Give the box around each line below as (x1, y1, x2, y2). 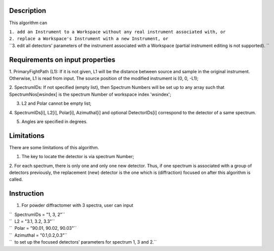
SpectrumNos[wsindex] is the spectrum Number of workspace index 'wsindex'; (9, 91, 172, 97)
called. (9, 176, 23, 182)
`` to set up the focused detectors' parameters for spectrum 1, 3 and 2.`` (9, 239, 157, 245)
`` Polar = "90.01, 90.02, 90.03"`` (9, 225, 77, 231)
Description (9, 6, 46, 15)
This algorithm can (9, 20, 47, 26)
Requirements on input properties (9, 55, 116, 64)
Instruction (9, 189, 44, 198)
